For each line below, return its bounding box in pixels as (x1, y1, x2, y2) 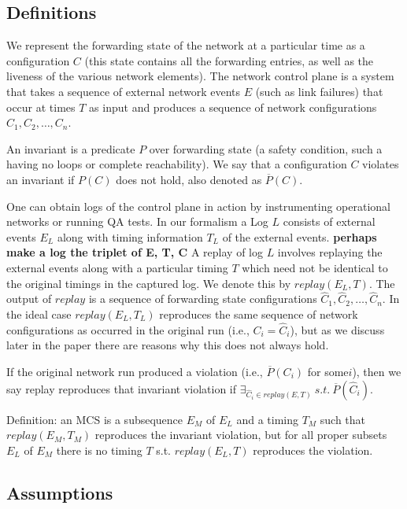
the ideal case (6, 305, 72, 322)
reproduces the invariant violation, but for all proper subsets (94, 426, 387, 443)
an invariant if (6, 171, 75, 187)
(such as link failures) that (255, 83, 383, 99)
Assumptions (6, 480, 113, 504)
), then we (352, 363, 401, 379)
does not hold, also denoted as (116, 171, 262, 187)
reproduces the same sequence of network (159, 305, 358, 322)
